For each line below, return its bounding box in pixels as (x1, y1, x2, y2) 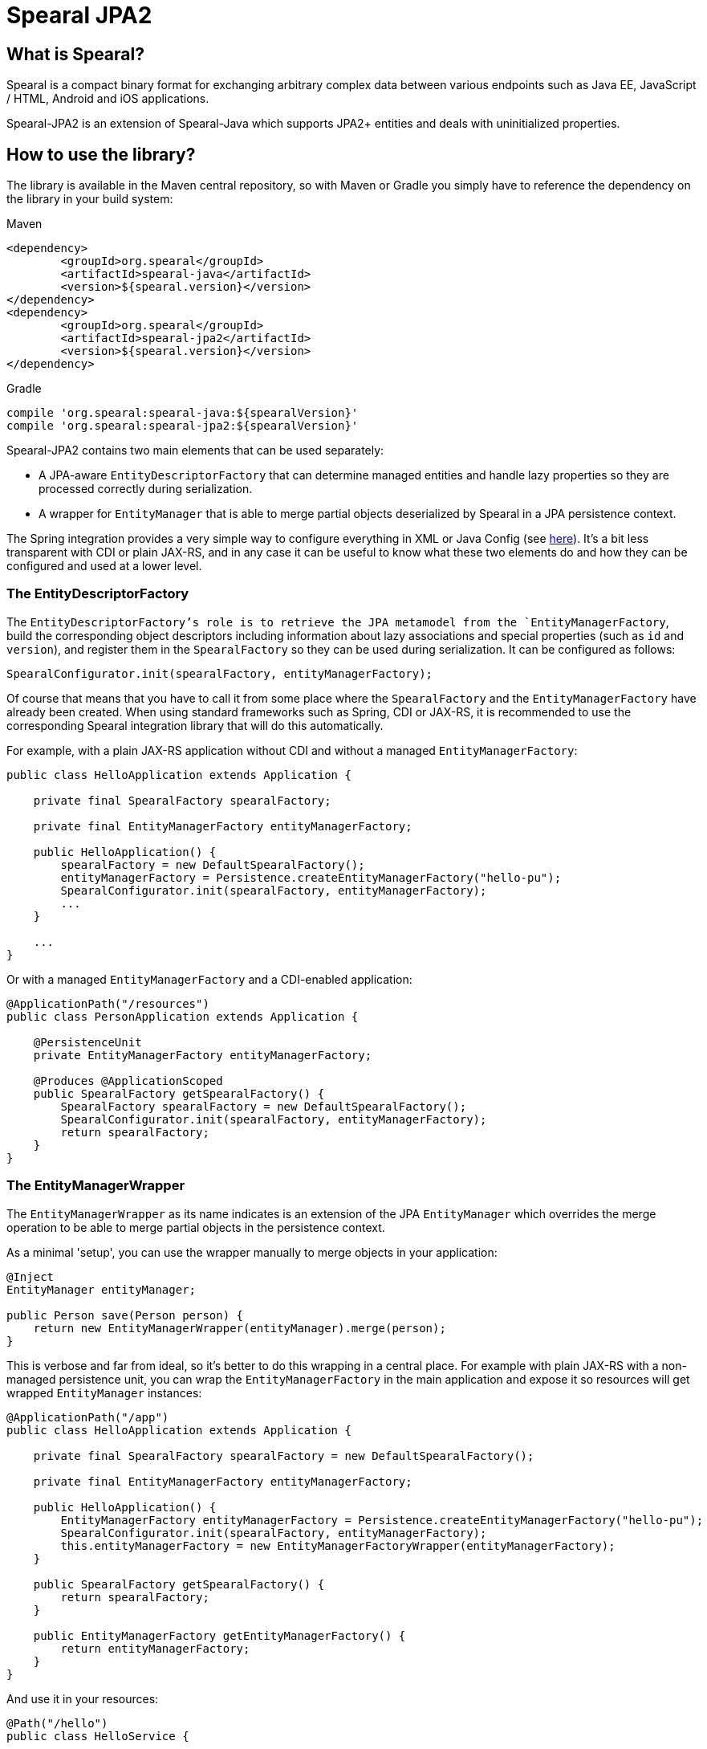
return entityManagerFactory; (60, 1641, 250, 1655)
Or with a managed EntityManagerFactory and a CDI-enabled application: (6, 972, 412, 986)
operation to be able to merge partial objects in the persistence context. (6, 1220, 385, 1234)
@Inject (6, 1270, 55, 1283)
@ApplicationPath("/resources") (6, 997, 209, 1010)
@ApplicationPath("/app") (6, 1410, 169, 1424)
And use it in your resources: (6, 1691, 159, 1706)
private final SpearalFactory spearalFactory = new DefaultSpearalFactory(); (33, 1449, 534, 1462)
